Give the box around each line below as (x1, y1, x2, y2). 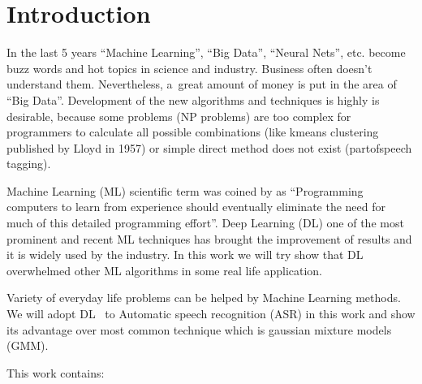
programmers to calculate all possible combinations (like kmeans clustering (6, 123, 379, 140)
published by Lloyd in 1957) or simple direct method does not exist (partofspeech (6, 139, 412, 156)
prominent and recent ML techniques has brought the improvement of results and (6, 230, 412, 247)
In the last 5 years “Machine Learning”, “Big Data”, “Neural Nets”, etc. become (6, 44, 406, 61)
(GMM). (6, 337, 49, 354)
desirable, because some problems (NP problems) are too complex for (6, 107, 351, 124)
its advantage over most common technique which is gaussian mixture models (6, 321, 392, 338)
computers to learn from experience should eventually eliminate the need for (6, 198, 386, 215)
